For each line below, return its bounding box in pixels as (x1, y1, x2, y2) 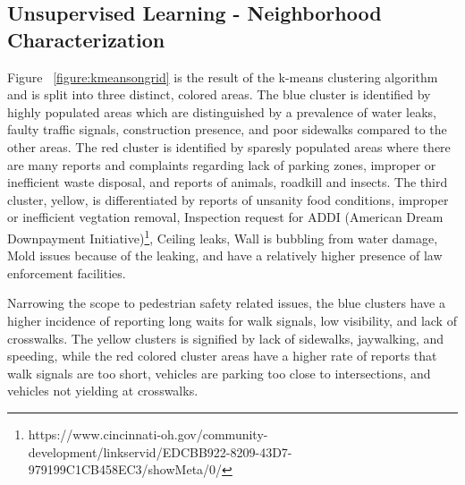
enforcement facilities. (7, 263, 126, 282)
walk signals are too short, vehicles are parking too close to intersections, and (7, 363, 431, 382)
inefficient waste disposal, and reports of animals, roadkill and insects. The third (7, 173, 448, 191)
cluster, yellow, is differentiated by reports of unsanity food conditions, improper (7, 190, 449, 208)
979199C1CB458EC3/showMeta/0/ (28, 460, 223, 479)
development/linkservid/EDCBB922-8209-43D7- (28, 442, 292, 461)
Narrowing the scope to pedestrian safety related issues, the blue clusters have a (7, 294, 445, 312)
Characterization (7, 25, 165, 53)
